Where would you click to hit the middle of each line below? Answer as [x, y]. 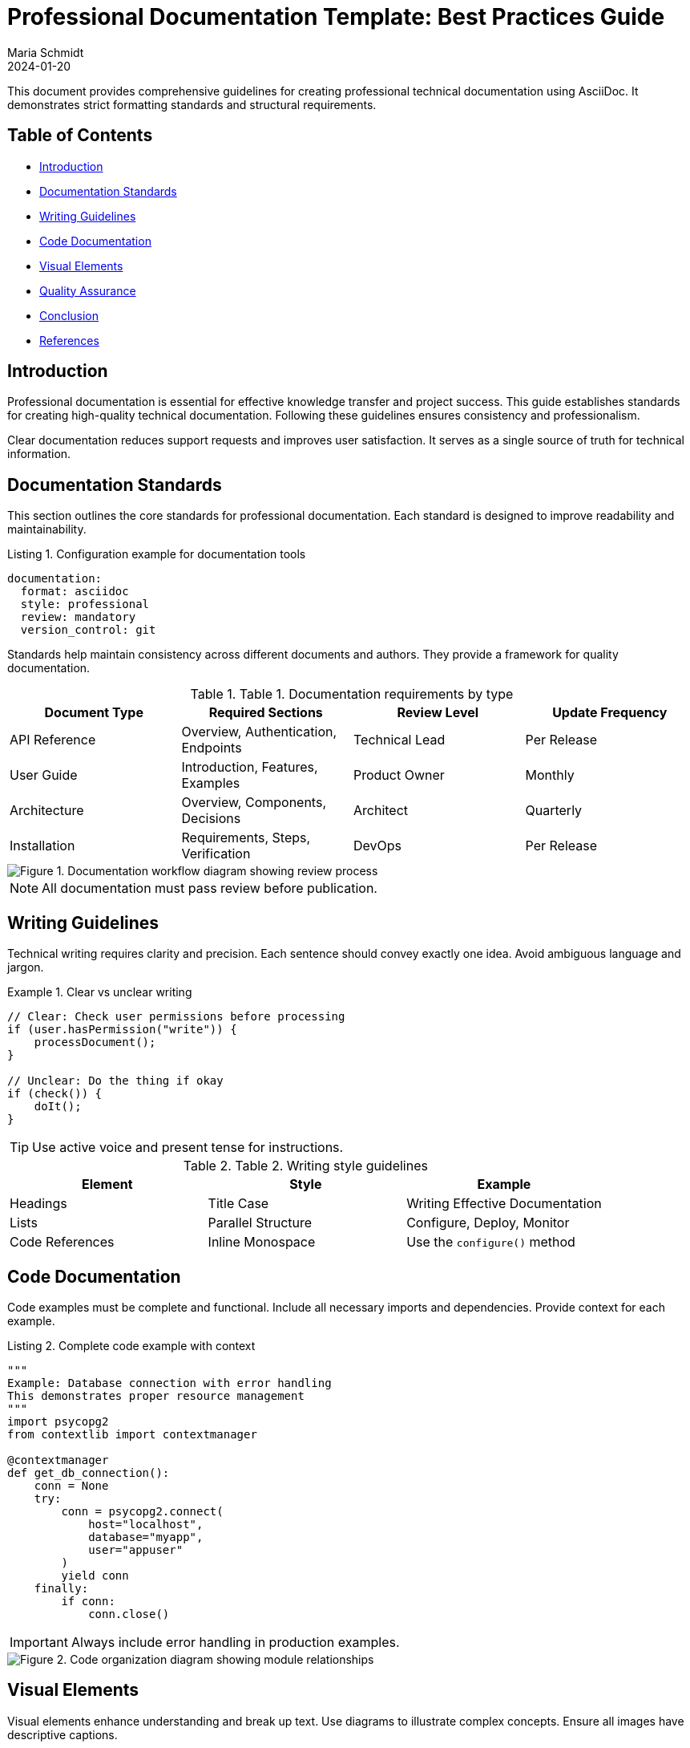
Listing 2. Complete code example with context [131, 1345]
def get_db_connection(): [89, 1472]
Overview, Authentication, [259, 732]
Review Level [438, 713]
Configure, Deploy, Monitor [488, 1223]
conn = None [71, 1485]
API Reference [53, 740]
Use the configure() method [491, 1242]
